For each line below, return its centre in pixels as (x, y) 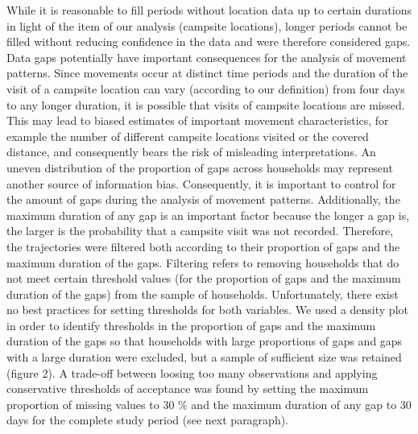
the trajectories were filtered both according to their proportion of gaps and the (203, 246)
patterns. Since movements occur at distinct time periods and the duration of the (207, 73)
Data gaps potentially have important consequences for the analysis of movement (207, 57)
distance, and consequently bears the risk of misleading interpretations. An (191, 152)
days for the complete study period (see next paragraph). (148, 420)
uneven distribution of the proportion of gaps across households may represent (200, 167)
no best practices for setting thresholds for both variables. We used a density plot (207, 310)
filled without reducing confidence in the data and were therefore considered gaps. (209, 41)
